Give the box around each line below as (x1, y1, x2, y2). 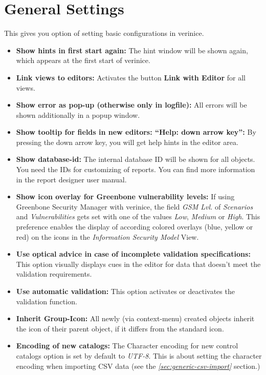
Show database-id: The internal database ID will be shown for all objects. (16, 154, 255, 164)
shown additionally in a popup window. (16, 109, 140, 120)
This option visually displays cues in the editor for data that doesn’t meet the (16, 258, 261, 269)
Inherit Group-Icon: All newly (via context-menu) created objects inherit (16, 313, 255, 324)
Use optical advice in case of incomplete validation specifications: (16, 248, 251, 259)
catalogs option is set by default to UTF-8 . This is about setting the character (16, 350, 262, 361)
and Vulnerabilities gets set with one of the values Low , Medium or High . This (16, 211, 260, 222)
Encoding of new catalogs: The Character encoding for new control (16, 340, 238, 351)
